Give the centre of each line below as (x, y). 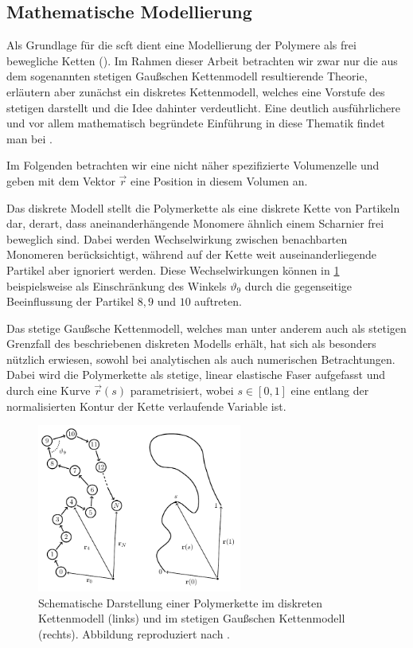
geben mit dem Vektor (61, 180)
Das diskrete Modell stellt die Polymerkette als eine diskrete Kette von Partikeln (203, 207)
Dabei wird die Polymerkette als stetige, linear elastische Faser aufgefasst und (196, 375)
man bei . (29, 138)
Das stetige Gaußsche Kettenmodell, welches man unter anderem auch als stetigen (206, 328)
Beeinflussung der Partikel (70, 301)
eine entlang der (330, 390)
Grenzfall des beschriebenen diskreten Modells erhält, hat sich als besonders (191, 344)
